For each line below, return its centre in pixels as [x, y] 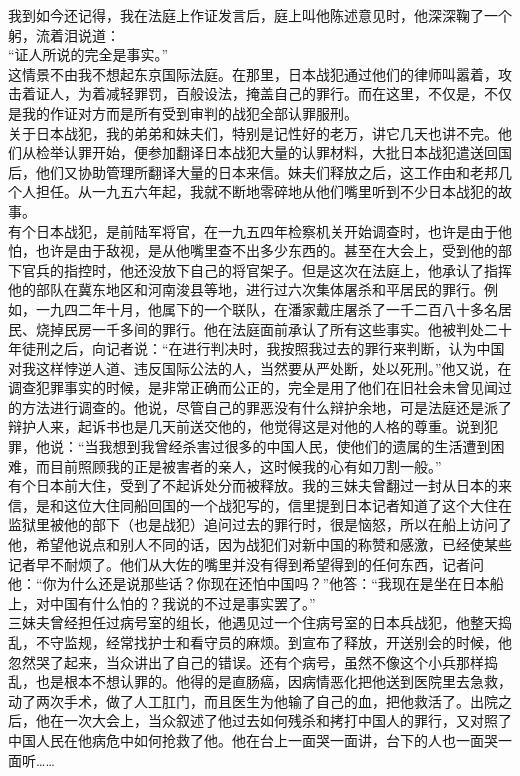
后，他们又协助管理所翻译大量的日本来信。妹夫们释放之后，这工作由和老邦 [253, 171]
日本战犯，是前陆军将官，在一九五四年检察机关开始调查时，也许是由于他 [273, 230]
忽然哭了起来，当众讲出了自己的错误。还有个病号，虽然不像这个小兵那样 [246, 661]
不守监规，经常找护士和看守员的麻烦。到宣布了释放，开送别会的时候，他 [273, 642]
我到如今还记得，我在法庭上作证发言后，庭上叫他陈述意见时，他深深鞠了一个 [260, 15]
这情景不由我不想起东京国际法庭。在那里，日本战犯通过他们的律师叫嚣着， [253, 73]
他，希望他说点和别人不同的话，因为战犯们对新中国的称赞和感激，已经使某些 [260, 544]
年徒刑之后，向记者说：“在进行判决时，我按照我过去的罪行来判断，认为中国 [256, 348]
